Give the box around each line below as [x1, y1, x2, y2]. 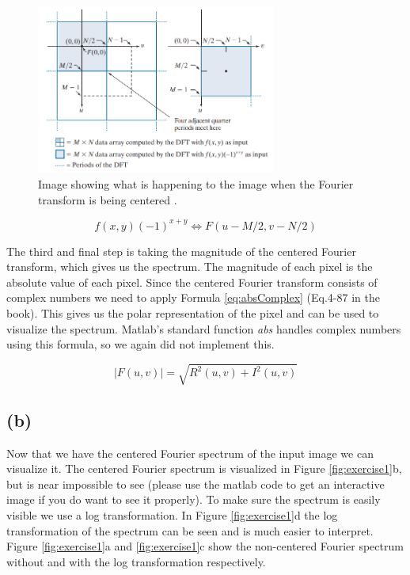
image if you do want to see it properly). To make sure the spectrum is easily [6, 491, 381, 508]
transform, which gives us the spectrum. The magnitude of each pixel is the [6, 258, 373, 275]
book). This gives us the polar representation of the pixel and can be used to [6, 305, 379, 322]
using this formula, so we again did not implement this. [6, 336, 275, 352]
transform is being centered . [38, 191, 177, 208]
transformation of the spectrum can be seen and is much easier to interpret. [6, 522, 374, 539]
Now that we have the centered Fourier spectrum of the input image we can [6, 444, 374, 461]
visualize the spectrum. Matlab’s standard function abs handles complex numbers [6, 320, 401, 337]
